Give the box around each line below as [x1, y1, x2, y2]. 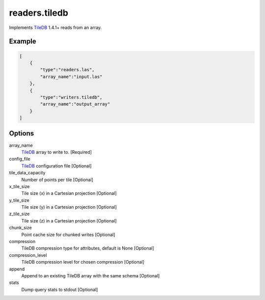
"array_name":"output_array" [40, 101, 110, 107]
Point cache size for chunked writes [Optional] [21, 231, 115, 238]
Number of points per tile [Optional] [21, 177, 93, 183]
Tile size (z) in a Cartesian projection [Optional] [21, 218, 117, 223]
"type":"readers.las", [40, 67, 95, 73]
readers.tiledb [9, 7, 69, 18]
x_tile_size [9, 183, 30, 189]
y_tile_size [9, 197, 29, 203]
